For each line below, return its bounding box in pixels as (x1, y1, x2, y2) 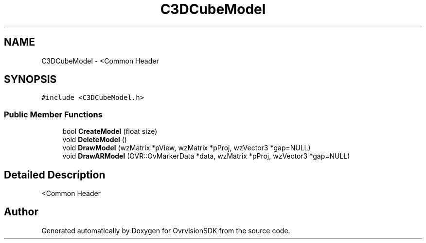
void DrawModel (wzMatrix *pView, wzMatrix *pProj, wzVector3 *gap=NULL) (62, 144, 311, 152)
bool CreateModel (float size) (62, 127, 158, 136)
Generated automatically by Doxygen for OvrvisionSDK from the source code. (41, 226, 290, 235)
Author (4, 206, 38, 218)
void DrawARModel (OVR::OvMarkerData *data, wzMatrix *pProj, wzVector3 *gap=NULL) (62, 152, 350, 161)
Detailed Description (4, 168, 106, 181)
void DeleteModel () (62, 135, 127, 144)
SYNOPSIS (4, 73, 57, 86)
